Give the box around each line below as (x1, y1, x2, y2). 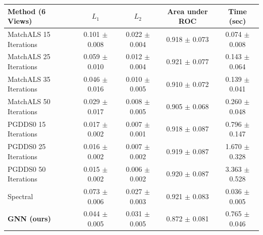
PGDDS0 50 (8, 163, 46, 174)
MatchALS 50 (8, 96, 51, 107)
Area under (167, 6, 208, 16)
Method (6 (8, 6, 46, 16)
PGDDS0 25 (8, 141, 46, 152)
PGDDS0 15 (8, 118, 46, 129)
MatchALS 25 (8, 51, 51, 62)
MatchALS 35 (8, 73, 51, 84)
